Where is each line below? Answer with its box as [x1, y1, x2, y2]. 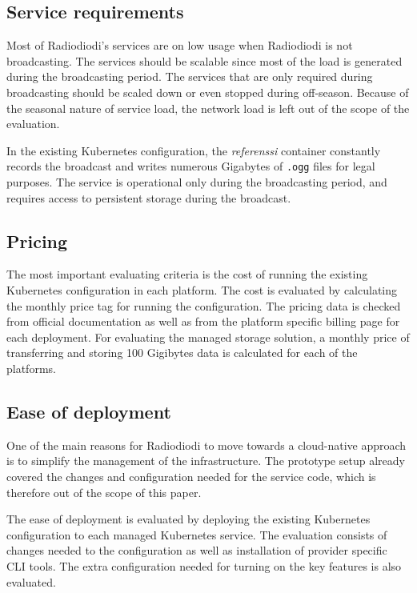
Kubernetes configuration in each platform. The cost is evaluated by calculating [6, 282, 398, 298]
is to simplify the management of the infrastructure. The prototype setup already [6, 452, 405, 469]
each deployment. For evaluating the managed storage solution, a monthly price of [6, 328, 410, 345]
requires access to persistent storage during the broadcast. [6, 189, 291, 206]
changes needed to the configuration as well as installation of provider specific [6, 542, 387, 559]
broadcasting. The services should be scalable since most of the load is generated [6, 52, 403, 69]
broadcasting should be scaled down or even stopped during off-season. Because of [6, 83, 409, 100]
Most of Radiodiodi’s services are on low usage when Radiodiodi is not [6, 37, 353, 54]
